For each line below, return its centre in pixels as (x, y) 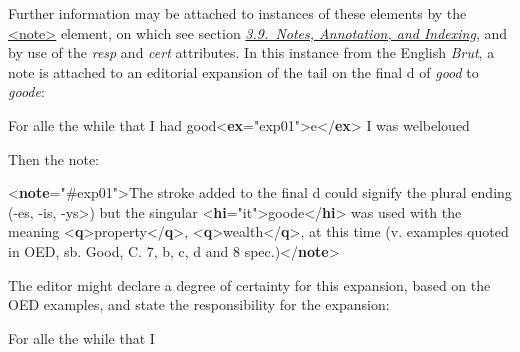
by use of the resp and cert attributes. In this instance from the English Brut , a (251, 52)
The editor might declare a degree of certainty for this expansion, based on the (249, 284)
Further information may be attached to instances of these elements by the (237, 13)
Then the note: (53, 158)
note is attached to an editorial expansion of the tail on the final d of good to (243, 71)
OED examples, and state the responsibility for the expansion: (199, 304)
